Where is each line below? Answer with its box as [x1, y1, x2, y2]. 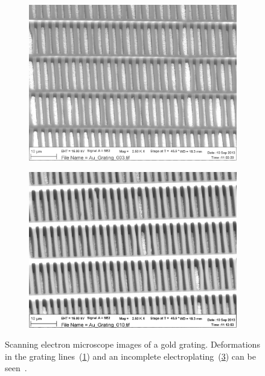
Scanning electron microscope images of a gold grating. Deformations [5, 338, 260, 351]
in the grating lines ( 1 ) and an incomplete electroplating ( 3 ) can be [5, 349, 256, 362]
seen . [5, 362, 27, 374]
